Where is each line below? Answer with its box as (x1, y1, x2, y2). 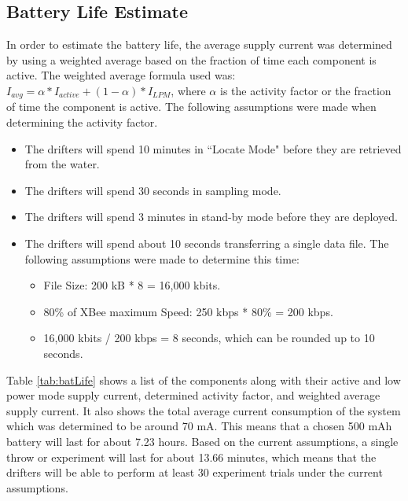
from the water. (24, 156, 100, 172)
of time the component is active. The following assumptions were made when (6, 98, 377, 115)
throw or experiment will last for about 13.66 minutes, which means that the (6, 448, 377, 465)
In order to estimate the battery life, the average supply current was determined (6, 36, 392, 53)
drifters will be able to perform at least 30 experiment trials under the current (6, 464, 383, 481)
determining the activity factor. (6, 114, 158, 131)
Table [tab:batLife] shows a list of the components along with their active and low (6, 371, 401, 388)
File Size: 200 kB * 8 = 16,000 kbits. (43, 277, 221, 293)
